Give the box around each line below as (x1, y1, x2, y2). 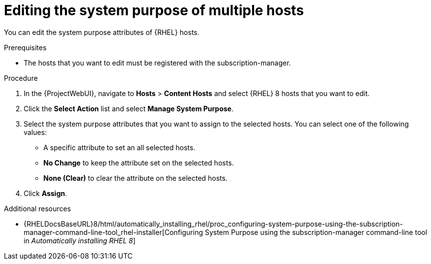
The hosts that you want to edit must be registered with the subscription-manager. (24, 58, 291, 67)
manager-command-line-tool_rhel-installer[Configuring (24, 228, 203, 236)
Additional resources (4, 204, 71, 213)
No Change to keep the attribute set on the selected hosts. (43, 158, 234, 167)
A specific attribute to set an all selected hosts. (43, 143, 196, 152)
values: (24, 128, 47, 136)
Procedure (4, 73, 38, 82)
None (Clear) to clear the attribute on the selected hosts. (43, 173, 228, 182)
